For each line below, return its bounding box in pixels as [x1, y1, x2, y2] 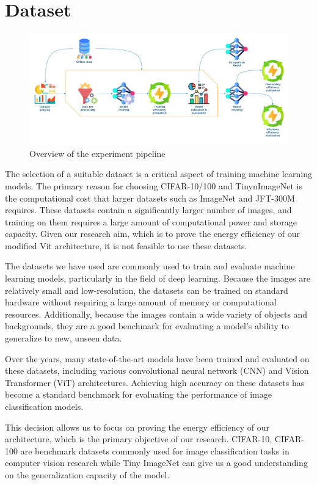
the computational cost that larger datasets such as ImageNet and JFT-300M [5, 191, 295, 204]
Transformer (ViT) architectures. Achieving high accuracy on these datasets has [5, 376, 305, 388]
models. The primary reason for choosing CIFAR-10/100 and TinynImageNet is [5, 179, 302, 192]
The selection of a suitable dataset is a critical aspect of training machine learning [5, 167, 312, 180]
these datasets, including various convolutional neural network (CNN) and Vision [5, 364, 309, 377]
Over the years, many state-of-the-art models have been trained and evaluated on [5, 352, 310, 365]
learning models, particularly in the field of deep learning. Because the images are [5, 272, 310, 285]
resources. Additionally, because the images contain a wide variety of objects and [5, 307, 308, 320]
